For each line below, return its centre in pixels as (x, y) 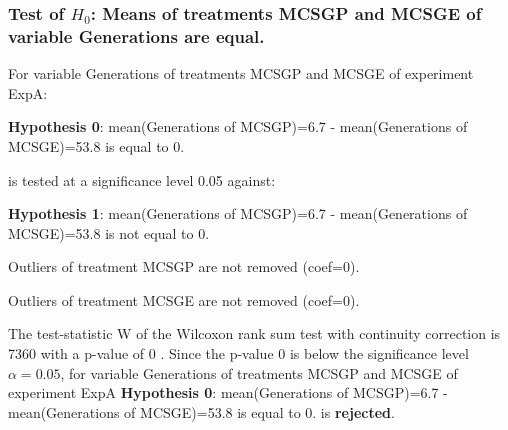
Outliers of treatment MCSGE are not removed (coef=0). (184, 299)
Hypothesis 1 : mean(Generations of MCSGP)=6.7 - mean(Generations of (238, 213)
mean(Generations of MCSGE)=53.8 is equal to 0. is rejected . (201, 411)
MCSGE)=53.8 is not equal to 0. (109, 232)
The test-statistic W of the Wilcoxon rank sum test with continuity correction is (254, 333)
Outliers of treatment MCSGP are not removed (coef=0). (184, 266)
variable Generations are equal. (136, 35)
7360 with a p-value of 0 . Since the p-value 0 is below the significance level (238, 353)
